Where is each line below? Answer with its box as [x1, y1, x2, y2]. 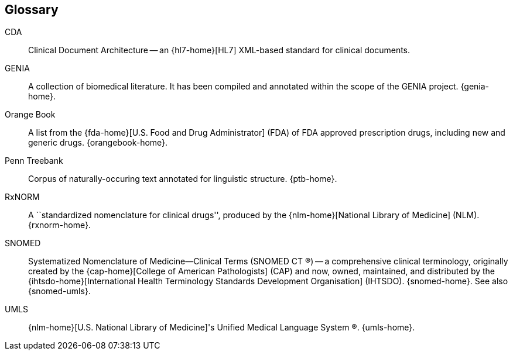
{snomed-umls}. [28, 286, 91, 297]
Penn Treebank [5, 156, 63, 166]
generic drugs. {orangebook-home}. [28, 137, 168, 148]
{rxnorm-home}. [28, 220, 91, 230]
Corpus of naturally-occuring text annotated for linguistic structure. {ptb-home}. [28, 174, 337, 184]
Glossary [5, 2, 59, 17]
